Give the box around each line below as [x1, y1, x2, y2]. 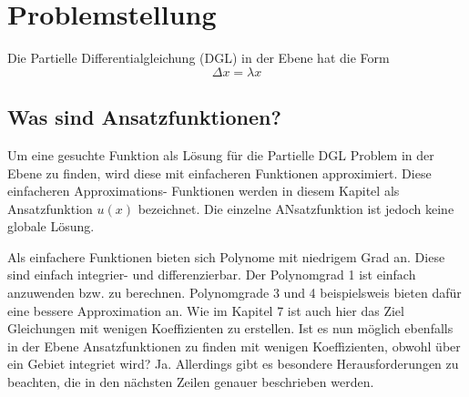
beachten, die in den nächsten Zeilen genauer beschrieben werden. [7, 372, 374, 392]
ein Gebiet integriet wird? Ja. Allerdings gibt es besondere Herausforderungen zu [7, 354, 459, 373]
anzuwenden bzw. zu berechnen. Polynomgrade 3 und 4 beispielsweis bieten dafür [7, 283, 462, 302]
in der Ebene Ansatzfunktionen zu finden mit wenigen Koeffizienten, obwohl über [7, 336, 461, 355]
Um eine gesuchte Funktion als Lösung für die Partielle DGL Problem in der [7, 145, 434, 164]
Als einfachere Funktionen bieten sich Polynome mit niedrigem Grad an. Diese [7, 247, 445, 266]
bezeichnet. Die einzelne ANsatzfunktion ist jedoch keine [138, 198, 454, 218]
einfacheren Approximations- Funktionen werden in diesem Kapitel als [7, 181, 400, 200]
